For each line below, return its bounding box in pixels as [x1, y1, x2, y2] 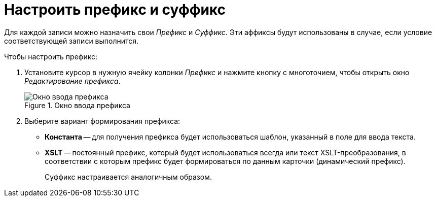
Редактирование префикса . [24, 76, 121, 85]
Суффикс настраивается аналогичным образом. [45, 172, 212, 181]
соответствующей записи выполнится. [4, 36, 139, 45]
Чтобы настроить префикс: [4, 52, 97, 61]
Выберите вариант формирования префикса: [24, 116, 180, 125]
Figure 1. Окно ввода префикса [24, 100, 130, 110]
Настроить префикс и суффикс [4, 1, 226, 18]
